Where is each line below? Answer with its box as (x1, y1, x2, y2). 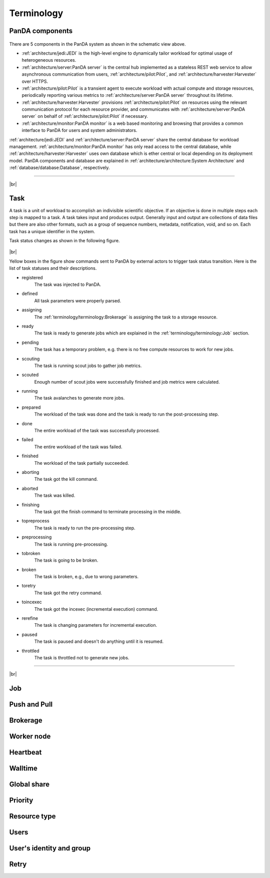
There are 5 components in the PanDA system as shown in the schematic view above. (9, 41, 186, 47)
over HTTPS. (21, 78, 48, 84)
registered (21, 274, 43, 280)
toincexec (21, 599, 42, 605)
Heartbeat (9, 748, 42, 757)
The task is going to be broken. (34, 557, 98, 564)
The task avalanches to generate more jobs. (34, 395, 125, 401)
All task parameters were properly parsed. (34, 297, 121, 303)
